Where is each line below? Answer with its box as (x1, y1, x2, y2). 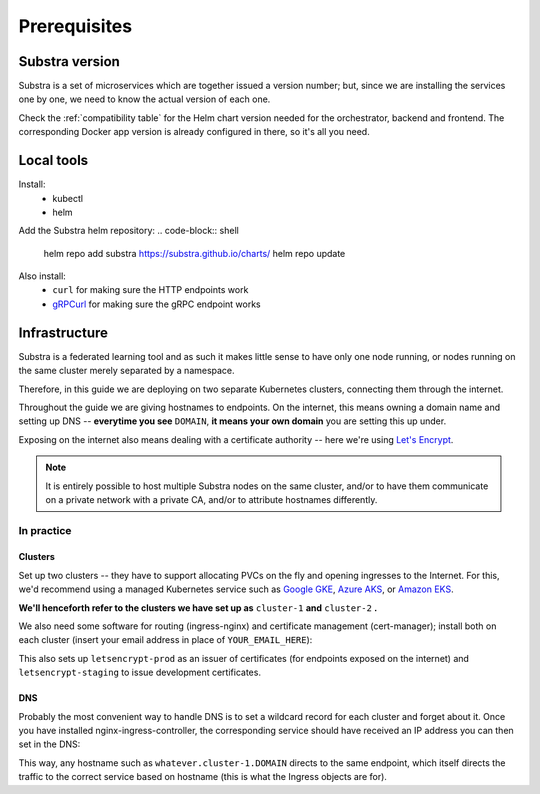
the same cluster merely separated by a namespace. (18, 365, 235, 377)
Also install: (18, 270, 67, 282)
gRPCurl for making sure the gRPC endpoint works (52, 298, 262, 310)
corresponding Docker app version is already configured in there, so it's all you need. (18, 126, 370, 138)
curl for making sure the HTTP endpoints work (52, 284, 249, 296)
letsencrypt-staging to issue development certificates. (18, 666, 262, 679)
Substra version (18, 53, 120, 70)
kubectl (52, 192, 84, 204)
